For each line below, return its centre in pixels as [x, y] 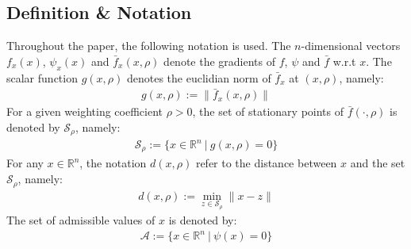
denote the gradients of [220, 61]
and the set [378, 163]
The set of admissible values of [81, 220]
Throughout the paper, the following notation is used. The [149, 46]
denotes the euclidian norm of [199, 77]
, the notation [113, 163]
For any [25, 163]
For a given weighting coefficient [85, 111]
